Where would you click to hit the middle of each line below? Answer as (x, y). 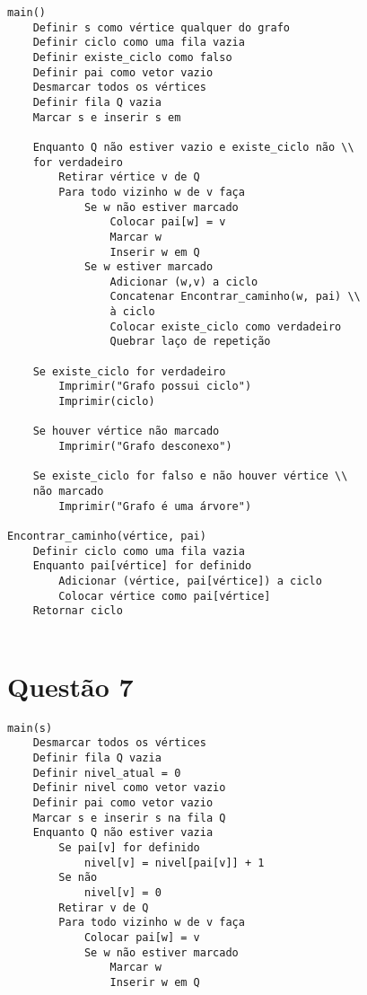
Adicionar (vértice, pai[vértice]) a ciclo (190, 581)
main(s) (30, 728)
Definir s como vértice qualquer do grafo (161, 27)
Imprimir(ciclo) (107, 402)
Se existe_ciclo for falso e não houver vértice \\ (190, 476)
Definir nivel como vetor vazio (129, 788)
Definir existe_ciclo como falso (132, 57)
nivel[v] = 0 (122, 892)
